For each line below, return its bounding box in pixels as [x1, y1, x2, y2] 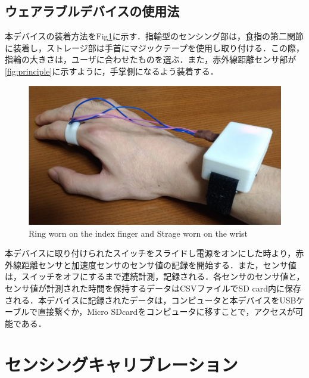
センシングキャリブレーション [5, 352, 238, 376]
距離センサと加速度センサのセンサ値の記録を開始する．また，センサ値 [21, 258, 296, 271]
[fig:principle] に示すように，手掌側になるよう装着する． [5, 64, 219, 77]
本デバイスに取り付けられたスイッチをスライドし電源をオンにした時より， [5, 247, 296, 259]
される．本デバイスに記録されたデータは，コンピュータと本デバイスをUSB [5, 293, 296, 306]
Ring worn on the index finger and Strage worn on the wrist [29, 227, 248, 239]
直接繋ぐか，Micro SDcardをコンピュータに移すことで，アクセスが [38, 305, 295, 318]
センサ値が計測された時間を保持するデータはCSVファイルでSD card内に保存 [5, 282, 302, 295]
